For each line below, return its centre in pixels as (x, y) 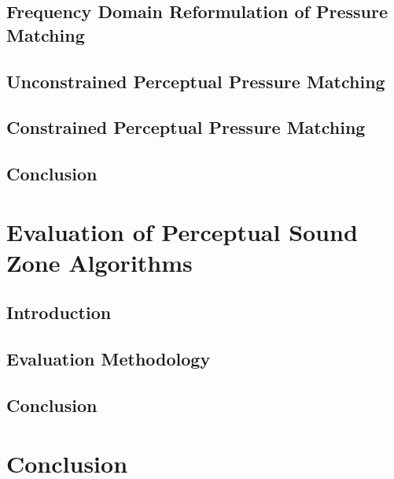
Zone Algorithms (99, 262)
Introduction (59, 312)
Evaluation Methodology (109, 359)
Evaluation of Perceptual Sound (182, 231)
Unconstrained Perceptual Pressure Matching (196, 81)
